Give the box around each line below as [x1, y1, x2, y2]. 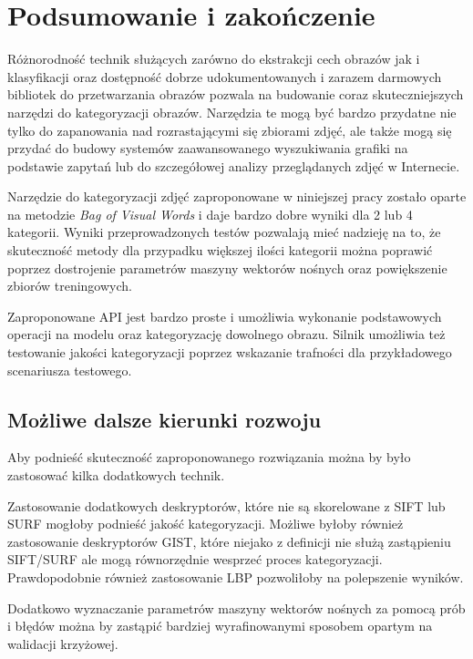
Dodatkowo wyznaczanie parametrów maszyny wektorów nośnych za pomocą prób [7, 598, 466, 617]
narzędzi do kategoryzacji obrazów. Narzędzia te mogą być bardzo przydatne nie [7, 102, 457, 121]
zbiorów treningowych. [7, 276, 132, 295]
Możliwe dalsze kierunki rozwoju [7, 405, 322, 433]
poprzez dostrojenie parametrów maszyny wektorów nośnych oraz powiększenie [7, 258, 447, 277]
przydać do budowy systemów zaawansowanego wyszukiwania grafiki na [7, 139, 408, 158]
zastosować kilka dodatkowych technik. [7, 466, 225, 485]
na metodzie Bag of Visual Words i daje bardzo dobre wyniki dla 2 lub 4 [7, 204, 413, 223]
